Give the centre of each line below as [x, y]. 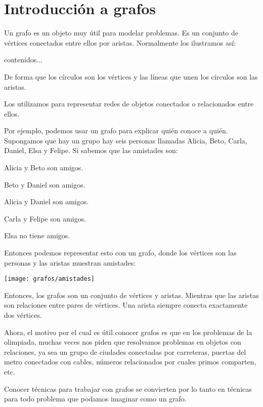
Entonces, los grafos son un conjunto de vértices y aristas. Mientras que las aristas [131, 295]
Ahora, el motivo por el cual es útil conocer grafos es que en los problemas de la [128, 332]
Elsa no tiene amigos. [37, 235]
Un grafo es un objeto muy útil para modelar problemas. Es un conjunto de [121, 33]
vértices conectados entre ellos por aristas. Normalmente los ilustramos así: [120, 42]
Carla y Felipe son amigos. [45, 218]
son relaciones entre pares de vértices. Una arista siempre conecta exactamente [126, 305]
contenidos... [23, 60]
